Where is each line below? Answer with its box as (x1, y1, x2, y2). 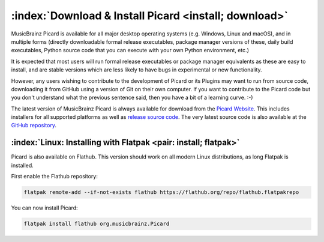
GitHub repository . (11, 122, 57, 129)
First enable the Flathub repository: (11, 173, 98, 180)
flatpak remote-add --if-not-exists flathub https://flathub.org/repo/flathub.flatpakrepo (23, 189, 299, 196)
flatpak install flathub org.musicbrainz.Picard (23, 220, 170, 228)
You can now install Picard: (11, 204, 78, 211)
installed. (11, 162, 34, 169)
